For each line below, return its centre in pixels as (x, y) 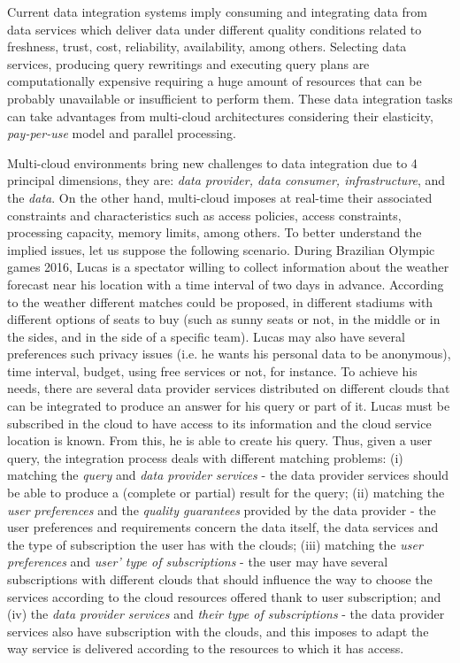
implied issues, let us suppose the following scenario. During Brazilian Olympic (221, 249)
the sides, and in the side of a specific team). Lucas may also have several (206, 336)
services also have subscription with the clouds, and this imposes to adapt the (218, 631)
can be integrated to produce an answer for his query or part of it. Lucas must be (229, 406)
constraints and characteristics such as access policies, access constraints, (204, 215)
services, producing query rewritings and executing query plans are (188, 63)
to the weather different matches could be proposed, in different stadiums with (220, 301)
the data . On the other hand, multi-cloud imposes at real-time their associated (220, 197)
